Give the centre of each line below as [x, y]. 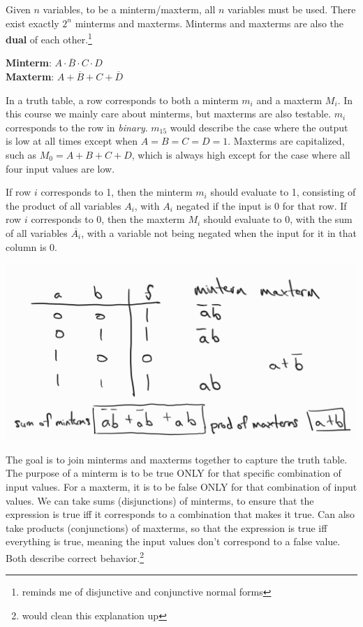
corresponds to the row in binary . [77, 127]
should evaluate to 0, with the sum [278, 219]
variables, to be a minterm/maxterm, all [129, 9]
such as [21, 154]
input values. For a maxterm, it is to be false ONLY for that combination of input [181, 486]
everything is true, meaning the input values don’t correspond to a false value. [173, 541]
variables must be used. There [292, 9]
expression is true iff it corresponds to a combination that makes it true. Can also [180, 514]
